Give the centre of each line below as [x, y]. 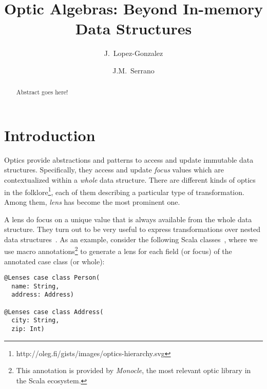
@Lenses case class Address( [54, 312]
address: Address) [43, 295]
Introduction [50, 135]
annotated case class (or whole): [54, 261]
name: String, [35, 286]
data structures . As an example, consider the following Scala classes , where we [131, 239]
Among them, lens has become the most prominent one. [92, 201]
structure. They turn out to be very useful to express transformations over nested [132, 229]
